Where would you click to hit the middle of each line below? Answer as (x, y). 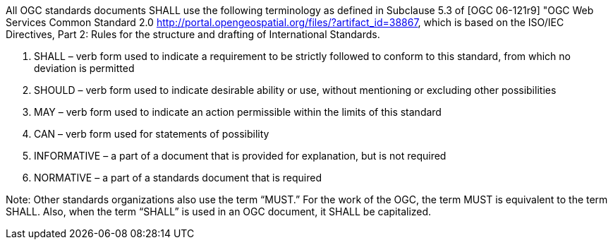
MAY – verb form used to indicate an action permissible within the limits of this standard (238, 112)
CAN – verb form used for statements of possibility (152, 134)
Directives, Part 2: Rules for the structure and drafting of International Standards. (193, 34)
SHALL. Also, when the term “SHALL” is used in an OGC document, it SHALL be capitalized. (219, 211)
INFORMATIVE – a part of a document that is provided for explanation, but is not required (240, 156)
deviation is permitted (84, 68)
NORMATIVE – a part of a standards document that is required (178, 178)
